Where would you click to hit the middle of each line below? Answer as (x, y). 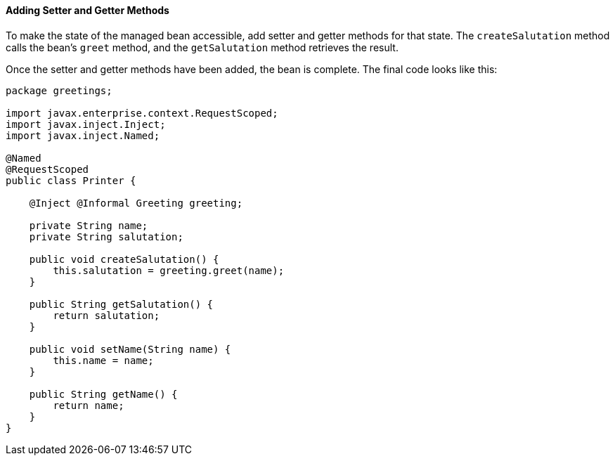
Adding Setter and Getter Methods (88, 10)
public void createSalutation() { (124, 259)
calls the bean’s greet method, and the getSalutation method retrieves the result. (202, 47)
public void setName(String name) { (130, 349)
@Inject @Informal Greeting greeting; (136, 203)
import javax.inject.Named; (83, 135)
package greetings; (59, 90)
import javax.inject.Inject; (86, 124)
